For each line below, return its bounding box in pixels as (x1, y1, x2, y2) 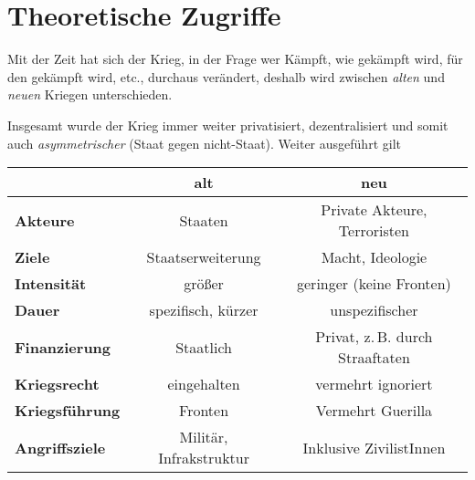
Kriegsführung (15, 400, 121, 422)
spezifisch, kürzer (149, 299, 259, 321)
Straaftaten (338, 347, 410, 369)
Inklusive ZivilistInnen (302, 436, 446, 458)
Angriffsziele (15, 436, 106, 458)
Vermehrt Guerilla (315, 400, 433, 422)
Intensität (15, 273, 87, 295)
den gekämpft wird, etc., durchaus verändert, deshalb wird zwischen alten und (7, 67, 445, 86)
